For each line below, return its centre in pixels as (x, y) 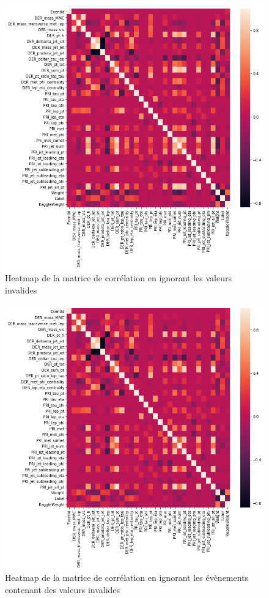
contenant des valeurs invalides (63, 589)
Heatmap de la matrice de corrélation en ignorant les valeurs (118, 277)
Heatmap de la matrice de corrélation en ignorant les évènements (127, 578)
